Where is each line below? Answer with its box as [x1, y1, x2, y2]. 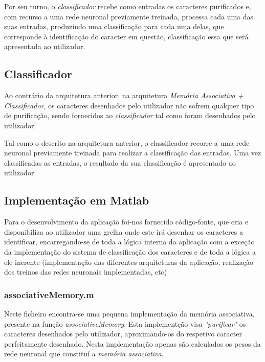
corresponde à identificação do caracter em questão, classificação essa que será [4, 31, 249, 41]
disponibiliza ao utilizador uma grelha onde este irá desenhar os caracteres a [4, 226, 243, 237]
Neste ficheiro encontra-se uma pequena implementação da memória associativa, [4, 308, 255, 319]
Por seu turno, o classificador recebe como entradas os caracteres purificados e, [4, 1, 251, 11]
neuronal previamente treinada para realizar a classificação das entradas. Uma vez [4, 147, 261, 158]
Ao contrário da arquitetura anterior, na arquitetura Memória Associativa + [4, 90, 244, 101]
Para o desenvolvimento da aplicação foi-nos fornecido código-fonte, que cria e [4, 216, 249, 227]
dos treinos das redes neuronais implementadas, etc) [4, 266, 167, 277]
